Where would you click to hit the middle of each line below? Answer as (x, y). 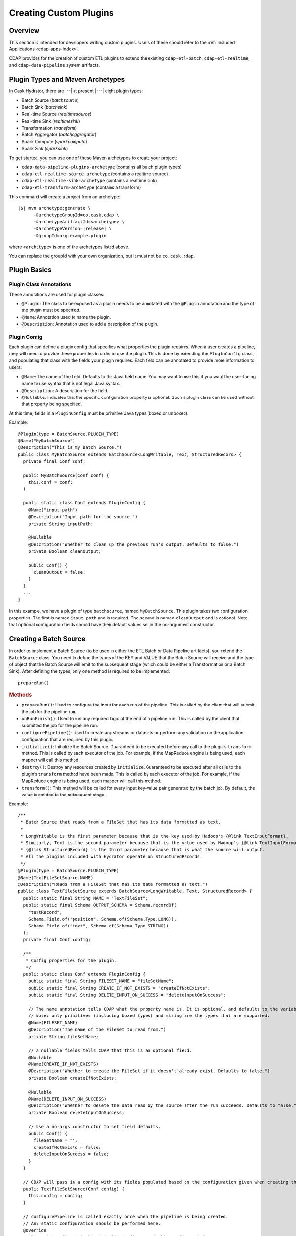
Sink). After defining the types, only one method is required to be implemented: (90, 671)
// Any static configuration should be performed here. (92, 1223)
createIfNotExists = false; (67, 1147)
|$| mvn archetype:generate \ (55, 208)
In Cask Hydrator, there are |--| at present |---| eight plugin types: (76, 91)
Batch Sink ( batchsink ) (44, 107)
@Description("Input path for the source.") (83, 517)
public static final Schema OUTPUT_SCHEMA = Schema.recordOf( (100, 905)
